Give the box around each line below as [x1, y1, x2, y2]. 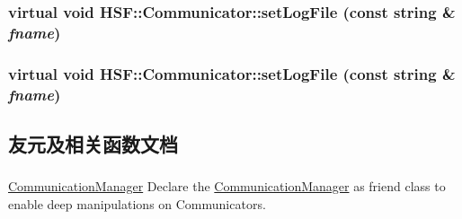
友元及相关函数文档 [8, 129, 178, 157]
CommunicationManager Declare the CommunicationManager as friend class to [8, 177, 446, 196]
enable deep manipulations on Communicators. [8, 194, 266, 213]
